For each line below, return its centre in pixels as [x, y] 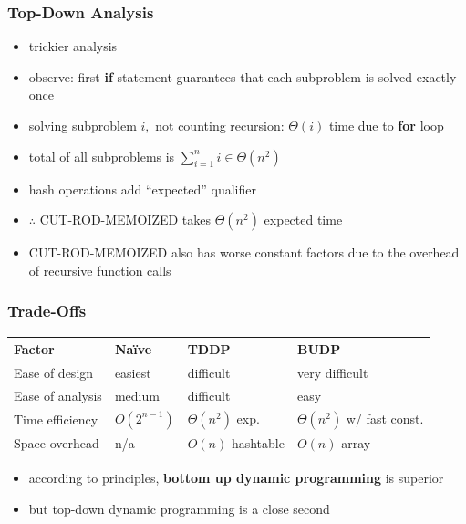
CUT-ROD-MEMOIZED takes [125, 220]
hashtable [258, 442]
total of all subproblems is [102, 156]
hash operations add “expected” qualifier [142, 189]
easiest [133, 372]
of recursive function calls [100, 270]
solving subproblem [83, 125]
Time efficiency [56, 419]
